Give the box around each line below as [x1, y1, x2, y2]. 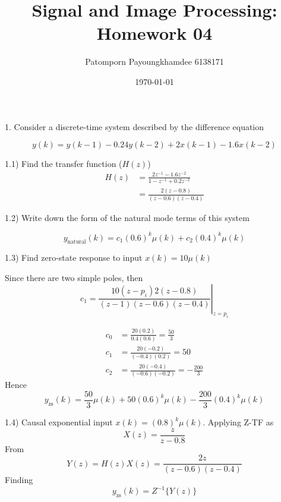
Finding [5, 473, 33, 486]
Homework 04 [96, 21, 213, 45]
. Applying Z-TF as [203, 416, 274, 428]
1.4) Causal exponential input [5, 416, 113, 428]
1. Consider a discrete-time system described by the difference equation [5, 120, 264, 132]
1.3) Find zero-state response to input [5, 251, 143, 264]
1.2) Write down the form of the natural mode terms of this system [5, 211, 250, 223]
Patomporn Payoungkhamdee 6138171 [85, 55, 224, 68]
